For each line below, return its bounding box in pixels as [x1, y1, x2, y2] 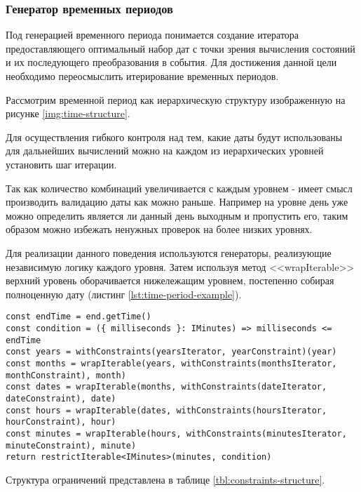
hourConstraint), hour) [6, 417, 116, 427]
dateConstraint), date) [6, 393, 116, 404]
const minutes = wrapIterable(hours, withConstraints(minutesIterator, [6, 428, 347, 439]
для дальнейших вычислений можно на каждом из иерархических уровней [6, 143, 324, 158]
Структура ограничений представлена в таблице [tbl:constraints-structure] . [6, 472, 325, 486]
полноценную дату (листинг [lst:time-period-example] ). [6, 286, 242, 301]
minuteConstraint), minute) [6, 440, 137, 451]
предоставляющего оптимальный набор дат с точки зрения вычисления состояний [6, 41, 355, 55]
